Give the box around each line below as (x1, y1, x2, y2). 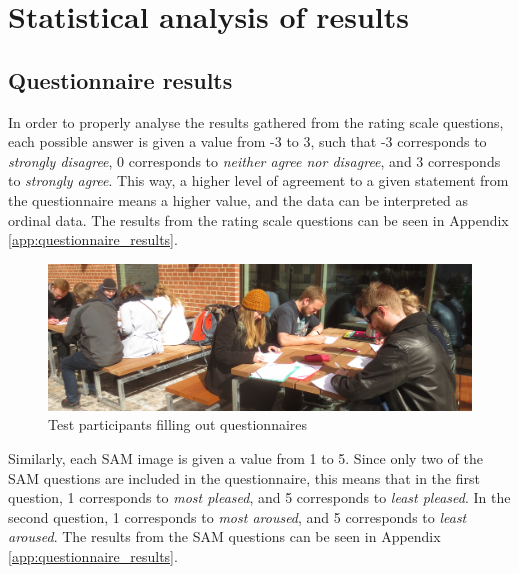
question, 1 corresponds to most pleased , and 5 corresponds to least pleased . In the (8, 487, 511, 508)
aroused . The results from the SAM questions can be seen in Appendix (8, 526, 441, 547)
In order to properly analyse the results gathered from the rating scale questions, (8, 111, 504, 132)
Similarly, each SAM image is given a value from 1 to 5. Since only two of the (8, 447, 483, 468)
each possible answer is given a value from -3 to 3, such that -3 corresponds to (8, 131, 487, 152)
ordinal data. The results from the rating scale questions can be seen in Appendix (8, 209, 509, 230)
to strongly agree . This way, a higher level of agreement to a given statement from (8, 170, 509, 191)
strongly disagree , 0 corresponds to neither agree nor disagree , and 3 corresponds (8, 150, 501, 171)
